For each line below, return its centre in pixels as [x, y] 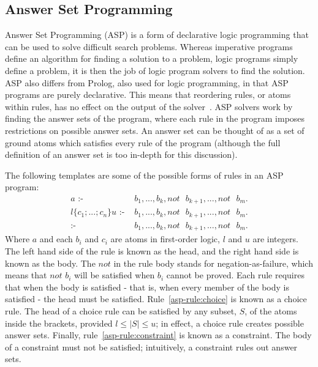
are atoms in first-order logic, [165, 239]
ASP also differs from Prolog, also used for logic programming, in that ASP [147, 82]
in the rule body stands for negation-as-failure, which [213, 263]
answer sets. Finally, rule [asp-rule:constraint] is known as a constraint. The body [158, 335]
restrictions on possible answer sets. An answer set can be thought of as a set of [155, 130]
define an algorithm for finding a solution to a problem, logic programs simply [152, 58]
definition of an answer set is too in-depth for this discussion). [121, 154]
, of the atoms [271, 310]
